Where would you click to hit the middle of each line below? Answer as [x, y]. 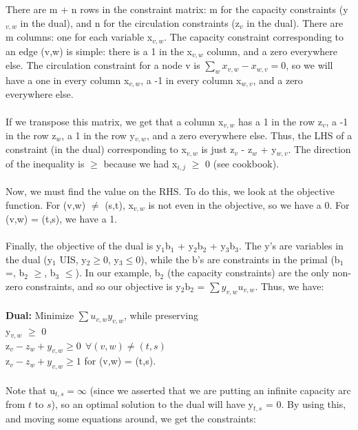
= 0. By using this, [306, 404]
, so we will [309, 65]
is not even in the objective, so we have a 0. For [249, 204]
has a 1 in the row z [280, 121]
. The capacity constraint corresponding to [254, 37]
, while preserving [161, 315]
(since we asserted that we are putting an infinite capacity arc [220, 390]
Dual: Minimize [40, 315]
